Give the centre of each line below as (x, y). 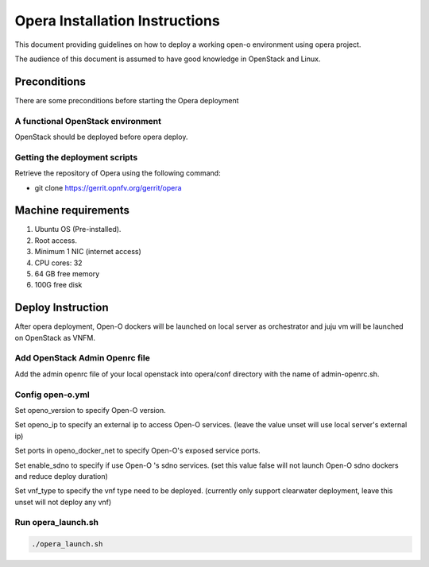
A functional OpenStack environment (88, 121)
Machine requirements (72, 210)
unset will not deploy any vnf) (63, 502)
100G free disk (58, 285)
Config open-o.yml (52, 395)
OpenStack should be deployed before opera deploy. (101, 137)
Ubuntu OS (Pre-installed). (78, 229)
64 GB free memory (67, 273)
